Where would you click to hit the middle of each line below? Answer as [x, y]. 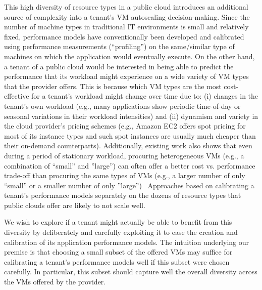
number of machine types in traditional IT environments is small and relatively [126, 27]
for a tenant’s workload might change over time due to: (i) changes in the [145, 96]
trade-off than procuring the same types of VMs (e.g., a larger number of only [125, 175]
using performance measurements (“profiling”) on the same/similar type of [119, 46]
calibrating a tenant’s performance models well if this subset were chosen [117, 261]
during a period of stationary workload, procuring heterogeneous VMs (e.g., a [124, 155]
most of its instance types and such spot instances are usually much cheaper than [130, 135]
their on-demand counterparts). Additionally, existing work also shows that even [128, 146]
